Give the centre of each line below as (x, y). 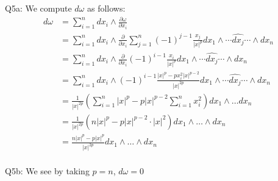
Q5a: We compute (38, 8)
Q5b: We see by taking (47, 170)
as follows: (106, 8)
